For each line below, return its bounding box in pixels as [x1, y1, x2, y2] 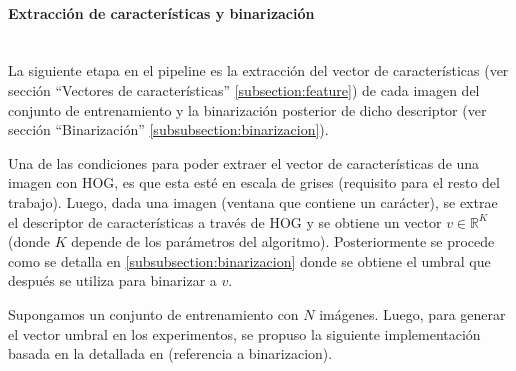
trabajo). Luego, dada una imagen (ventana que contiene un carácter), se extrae [8, 191, 498, 212]
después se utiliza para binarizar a [8, 270, 217, 291]
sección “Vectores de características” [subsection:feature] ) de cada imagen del [8, 79, 480, 100]
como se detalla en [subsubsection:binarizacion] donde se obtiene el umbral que [8, 250, 491, 271]
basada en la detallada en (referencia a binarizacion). [8, 343, 333, 364]
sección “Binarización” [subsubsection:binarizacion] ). [8, 119, 329, 140]
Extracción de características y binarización [8, 2, 315, 23]
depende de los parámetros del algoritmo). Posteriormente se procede [71, 231, 495, 252]
